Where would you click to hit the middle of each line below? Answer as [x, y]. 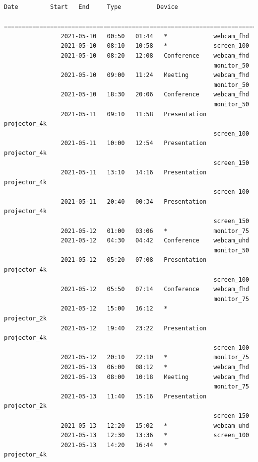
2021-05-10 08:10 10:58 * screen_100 [155, 46]
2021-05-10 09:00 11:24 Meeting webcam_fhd [155, 75]
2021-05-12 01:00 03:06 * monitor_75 [155, 231]
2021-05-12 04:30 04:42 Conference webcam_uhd [155, 241]
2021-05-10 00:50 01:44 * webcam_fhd [155, 36]
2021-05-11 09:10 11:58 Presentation [134, 114]
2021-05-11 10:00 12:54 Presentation [134, 143]
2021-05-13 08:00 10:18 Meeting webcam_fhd [155, 377]
